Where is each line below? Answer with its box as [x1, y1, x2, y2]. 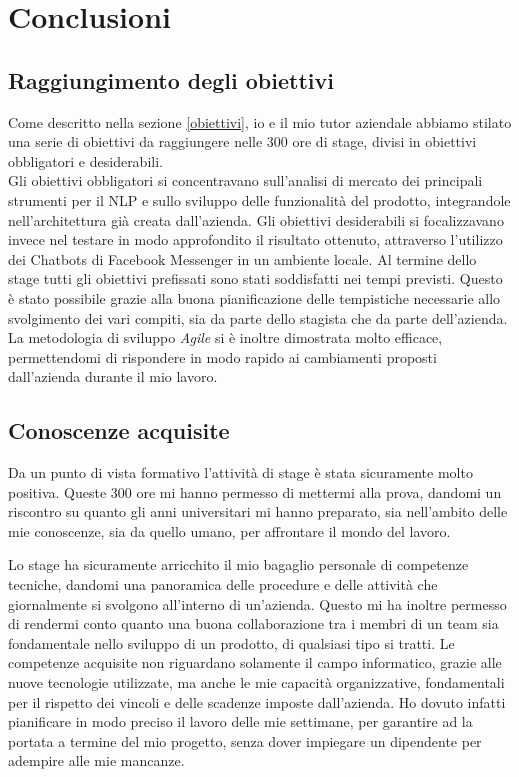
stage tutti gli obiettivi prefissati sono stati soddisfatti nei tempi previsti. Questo [8, 268, 503, 289]
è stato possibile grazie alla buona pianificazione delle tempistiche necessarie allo [8, 287, 501, 308]
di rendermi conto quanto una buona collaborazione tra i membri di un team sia [8, 613, 499, 634]
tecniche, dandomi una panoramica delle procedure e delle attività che [8, 574, 438, 595]
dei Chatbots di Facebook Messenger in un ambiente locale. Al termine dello [8, 248, 477, 269]
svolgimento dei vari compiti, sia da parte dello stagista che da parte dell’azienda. [8, 307, 508, 328]
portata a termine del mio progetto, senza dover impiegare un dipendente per [8, 730, 482, 751]
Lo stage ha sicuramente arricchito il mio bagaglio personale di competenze [8, 554, 469, 575]
